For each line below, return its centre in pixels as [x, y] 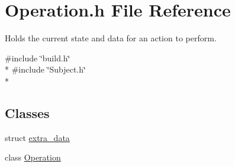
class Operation [33, 157]
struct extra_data [37, 137]
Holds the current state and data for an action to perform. [111, 38]
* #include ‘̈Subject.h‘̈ [45, 69]
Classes [27, 112]
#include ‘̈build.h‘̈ [38, 58]
